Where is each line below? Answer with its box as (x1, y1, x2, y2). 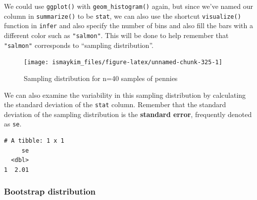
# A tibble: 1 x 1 (4, 137, 64, 145)
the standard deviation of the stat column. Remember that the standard (4, 99, 226, 110)
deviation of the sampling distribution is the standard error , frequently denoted (4, 109, 252, 119)
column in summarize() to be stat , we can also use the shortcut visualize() (4, 10, 241, 21)
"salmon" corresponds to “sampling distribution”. (4, 40, 154, 50)
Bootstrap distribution (4, 185, 96, 198)
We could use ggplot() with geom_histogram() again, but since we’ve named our (4, 1, 253, 11)
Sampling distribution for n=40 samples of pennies (24, 73, 178, 83)
